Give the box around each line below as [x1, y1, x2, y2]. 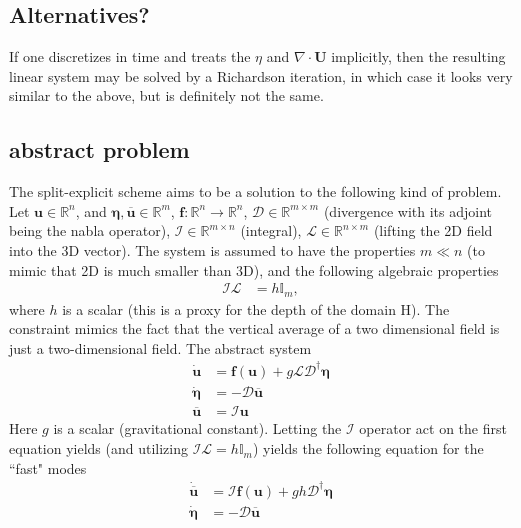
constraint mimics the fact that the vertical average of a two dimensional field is [9, 318, 500, 339]
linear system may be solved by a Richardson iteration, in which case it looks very [9, 65, 513, 86]
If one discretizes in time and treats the [9, 46, 251, 67]
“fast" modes [9, 457, 87, 478]
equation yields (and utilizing [9, 438, 189, 459]
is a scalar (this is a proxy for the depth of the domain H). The [62, 298, 450, 319]
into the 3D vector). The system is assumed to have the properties [9, 239, 416, 260]
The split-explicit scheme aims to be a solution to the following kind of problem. [9, 181, 502, 202]
